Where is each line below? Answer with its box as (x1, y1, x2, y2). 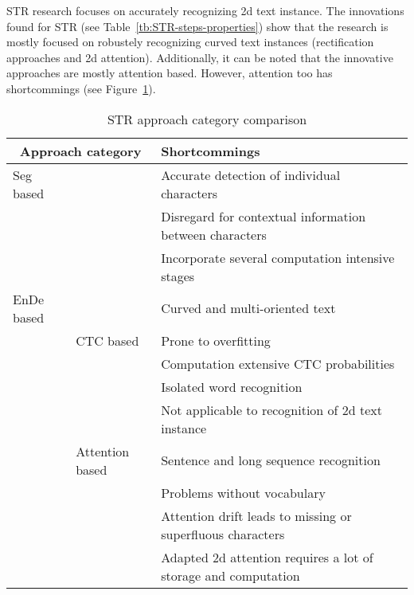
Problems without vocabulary (161, 483, 326, 502)
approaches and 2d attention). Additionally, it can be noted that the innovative (6, 49, 393, 65)
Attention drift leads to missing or (161, 506, 352, 525)
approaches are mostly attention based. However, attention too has (6, 65, 333, 81)
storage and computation (161, 566, 300, 585)
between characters (161, 225, 267, 244)
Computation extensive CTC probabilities (161, 354, 395, 373)
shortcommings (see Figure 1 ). (6, 80, 156, 96)
